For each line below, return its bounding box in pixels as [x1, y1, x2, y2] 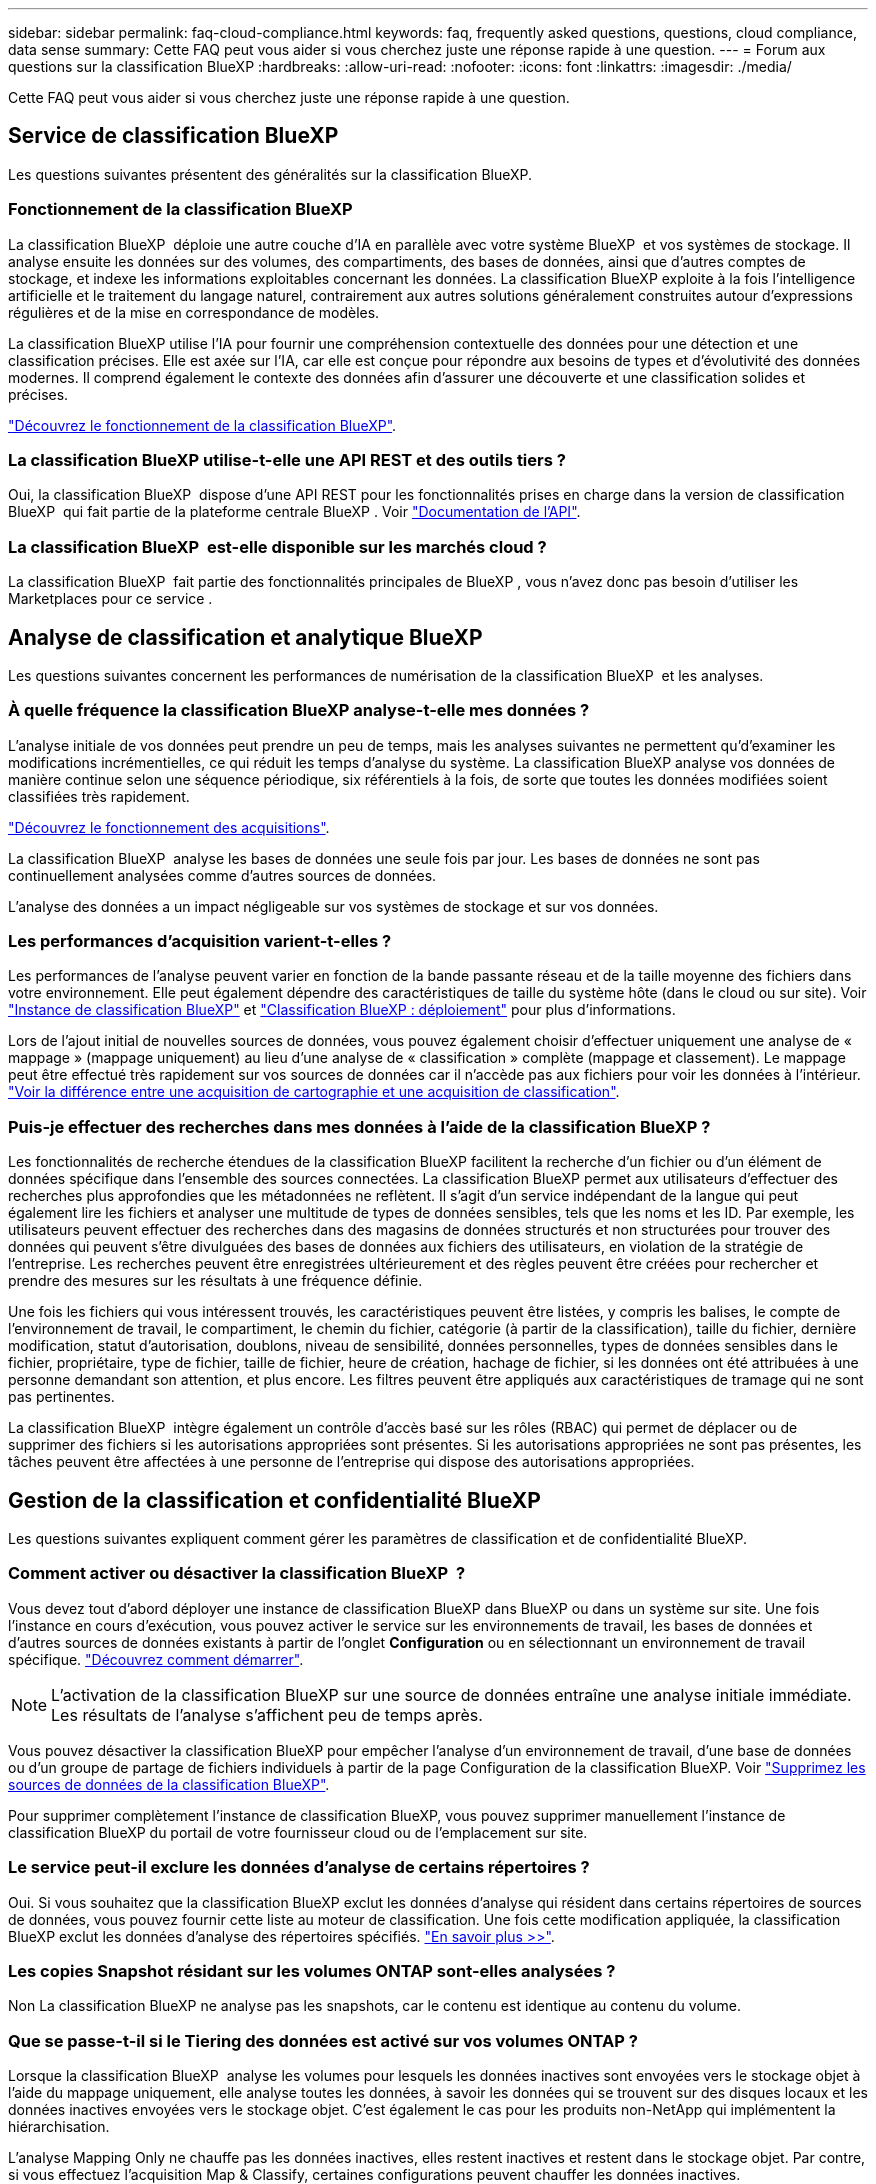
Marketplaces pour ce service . [8, 590, 213, 608]
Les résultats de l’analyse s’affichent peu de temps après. [51, 1704, 483, 1725]
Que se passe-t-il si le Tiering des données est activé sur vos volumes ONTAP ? [8, 2030, 638, 2051]
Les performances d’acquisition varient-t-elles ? [8, 931, 392, 952]
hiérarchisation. [8, 2118, 110, 2136]
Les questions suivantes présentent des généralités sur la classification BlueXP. [8, 165, 533, 183]
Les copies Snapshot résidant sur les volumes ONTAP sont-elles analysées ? [8, 1960, 616, 1981]
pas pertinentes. [8, 1388, 115, 1406]
